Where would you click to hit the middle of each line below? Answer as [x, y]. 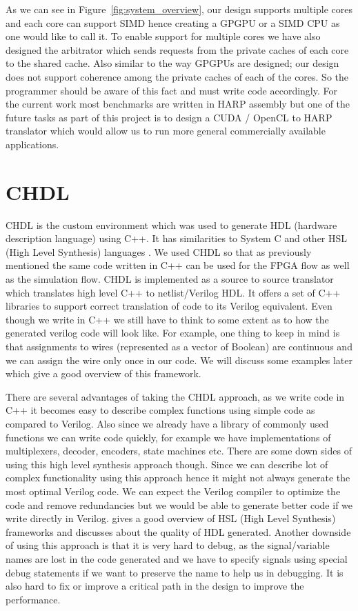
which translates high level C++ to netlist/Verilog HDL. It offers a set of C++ [173, 292]
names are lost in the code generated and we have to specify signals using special [177, 558]
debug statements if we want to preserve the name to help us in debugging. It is [175, 572]
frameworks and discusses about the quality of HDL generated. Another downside [178, 531]
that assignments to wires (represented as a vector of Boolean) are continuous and [179, 346]
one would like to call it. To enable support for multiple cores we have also [163, 36]
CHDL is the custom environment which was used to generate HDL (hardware [171, 224]
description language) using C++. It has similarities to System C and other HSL [177, 238]
